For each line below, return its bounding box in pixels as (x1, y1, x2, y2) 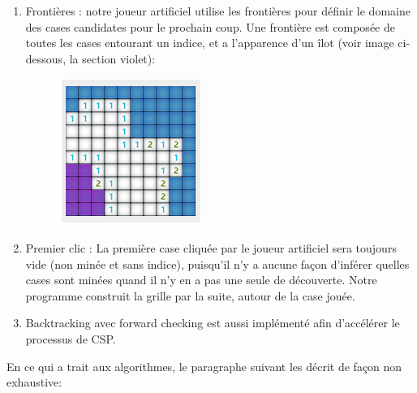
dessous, (25, 50, 67, 67)
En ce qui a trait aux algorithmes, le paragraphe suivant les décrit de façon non (6, 357, 402, 374)
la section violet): (69, 50, 156, 67)
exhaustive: (6, 374, 62, 391)
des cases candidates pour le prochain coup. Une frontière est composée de (25, 18, 395, 35)
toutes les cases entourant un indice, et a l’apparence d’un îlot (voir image (25, 34, 394, 51)
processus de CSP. (25, 330, 116, 347)
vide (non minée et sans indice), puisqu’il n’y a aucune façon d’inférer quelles (25, 255, 410, 272)
